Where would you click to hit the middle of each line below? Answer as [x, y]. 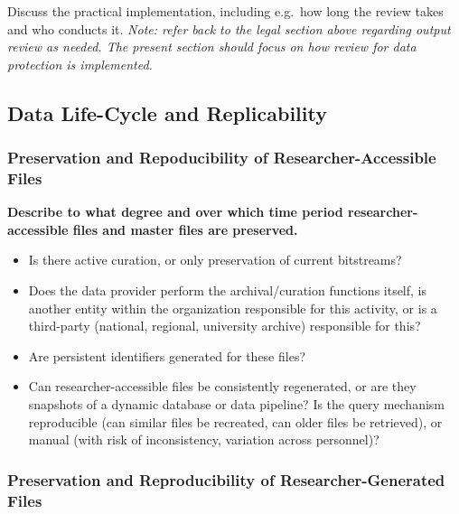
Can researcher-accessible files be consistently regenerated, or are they [222, 386]
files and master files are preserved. [185, 229]
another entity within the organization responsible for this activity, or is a [233, 308]
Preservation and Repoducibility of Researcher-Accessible [222, 158]
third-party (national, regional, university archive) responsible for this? [225, 326]
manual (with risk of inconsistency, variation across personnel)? [204, 439]
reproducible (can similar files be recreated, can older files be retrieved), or [235, 421]
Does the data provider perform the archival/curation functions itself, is [228, 290]
